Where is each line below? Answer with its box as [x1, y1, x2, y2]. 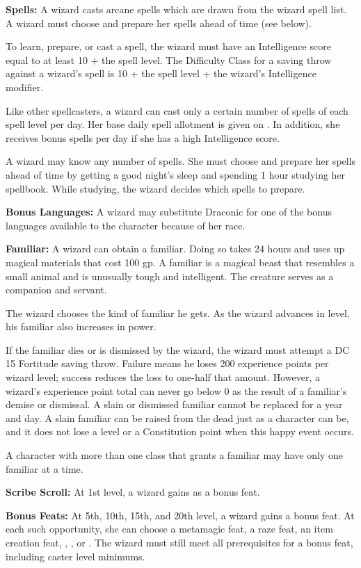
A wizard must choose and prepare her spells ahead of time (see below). [6, 15, 312, 30]
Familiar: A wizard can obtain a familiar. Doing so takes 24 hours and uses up [6, 241, 345, 256]
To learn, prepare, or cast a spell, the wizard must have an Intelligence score [6, 39, 331, 54]
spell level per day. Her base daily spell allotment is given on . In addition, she [6, 117, 340, 131]
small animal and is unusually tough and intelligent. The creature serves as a [6, 268, 334, 283]
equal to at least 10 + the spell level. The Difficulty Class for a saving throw [6, 52, 332, 67]
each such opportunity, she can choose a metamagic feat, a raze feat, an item [6, 521, 333, 536]
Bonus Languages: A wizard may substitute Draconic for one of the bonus [6, 204, 332, 219]
